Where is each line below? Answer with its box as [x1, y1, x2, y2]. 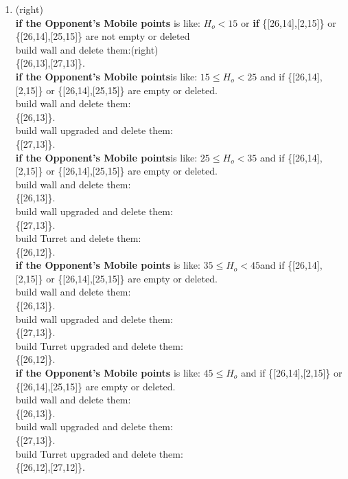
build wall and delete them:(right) [15, 42, 159, 56]
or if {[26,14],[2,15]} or [241, 15, 336, 30]
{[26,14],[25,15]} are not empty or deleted [15, 29, 190, 43]
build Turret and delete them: [15, 231, 141, 245]
